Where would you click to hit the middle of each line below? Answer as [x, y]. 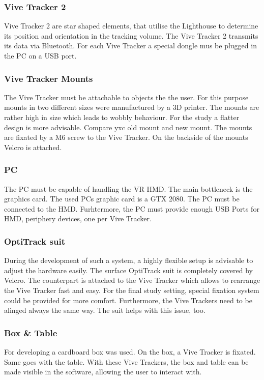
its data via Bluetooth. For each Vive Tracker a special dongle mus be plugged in [130, 46]
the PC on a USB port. [40, 55]
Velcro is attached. [33, 147]
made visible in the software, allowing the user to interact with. [103, 372]
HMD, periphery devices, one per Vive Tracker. [78, 218]
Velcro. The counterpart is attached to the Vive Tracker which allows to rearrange [132, 280]
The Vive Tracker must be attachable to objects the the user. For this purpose [126, 97]
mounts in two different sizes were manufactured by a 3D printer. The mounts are [132, 107]
